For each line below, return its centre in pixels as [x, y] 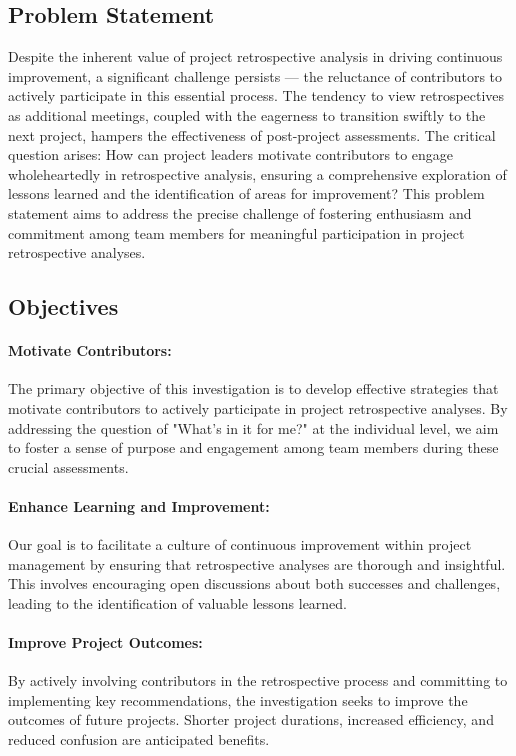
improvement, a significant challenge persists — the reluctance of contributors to [255, 75]
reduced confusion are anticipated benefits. [139, 739]
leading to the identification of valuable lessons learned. [178, 602]
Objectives [63, 306]
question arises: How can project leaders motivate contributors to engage [231, 154]
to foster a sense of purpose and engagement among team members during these [253, 447]
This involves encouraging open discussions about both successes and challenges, [254, 583]
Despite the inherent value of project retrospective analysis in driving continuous [255, 56]
